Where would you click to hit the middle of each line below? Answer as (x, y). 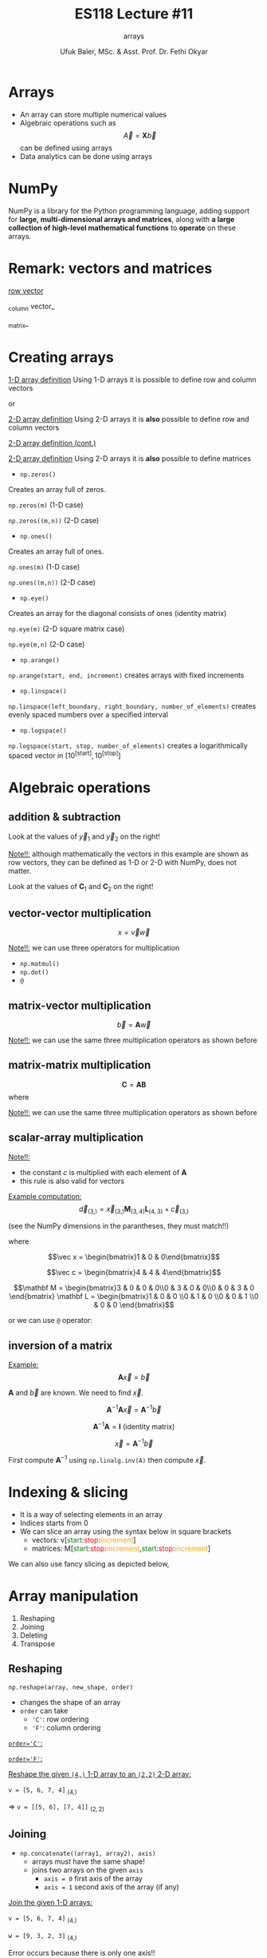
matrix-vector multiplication (80, 1005)
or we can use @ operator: (51, 1321)
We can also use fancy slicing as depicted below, (89, 1563)
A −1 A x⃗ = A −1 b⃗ (134, 1409)
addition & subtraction (65, 817)
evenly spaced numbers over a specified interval (88, 715)
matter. (20, 871)
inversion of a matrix (61, 1346)
